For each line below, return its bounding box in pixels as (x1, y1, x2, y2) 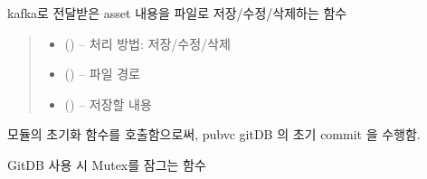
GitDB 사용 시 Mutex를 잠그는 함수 (7, 155, 206, 174)
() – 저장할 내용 (64, 94, 152, 113)
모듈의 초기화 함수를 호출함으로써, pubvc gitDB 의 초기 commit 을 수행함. (7, 125, 421, 144)
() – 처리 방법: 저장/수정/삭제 (64, 33, 231, 52)
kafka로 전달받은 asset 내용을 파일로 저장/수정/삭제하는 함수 (7, 4, 347, 22)
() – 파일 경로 (64, 64, 140, 83)
